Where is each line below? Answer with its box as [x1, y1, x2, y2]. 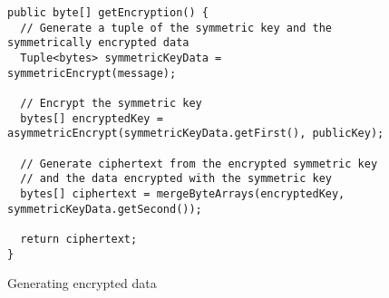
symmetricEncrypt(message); [7, 66, 177, 80]
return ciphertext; [20, 232, 138, 245]
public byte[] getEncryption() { [7, 6, 209, 19]
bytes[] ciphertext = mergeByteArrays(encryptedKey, [20, 187, 345, 200]
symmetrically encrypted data [7, 36, 190, 50]
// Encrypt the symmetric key [20, 96, 202, 110]
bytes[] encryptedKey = [20, 111, 163, 125]
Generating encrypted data [7, 274, 157, 293]
